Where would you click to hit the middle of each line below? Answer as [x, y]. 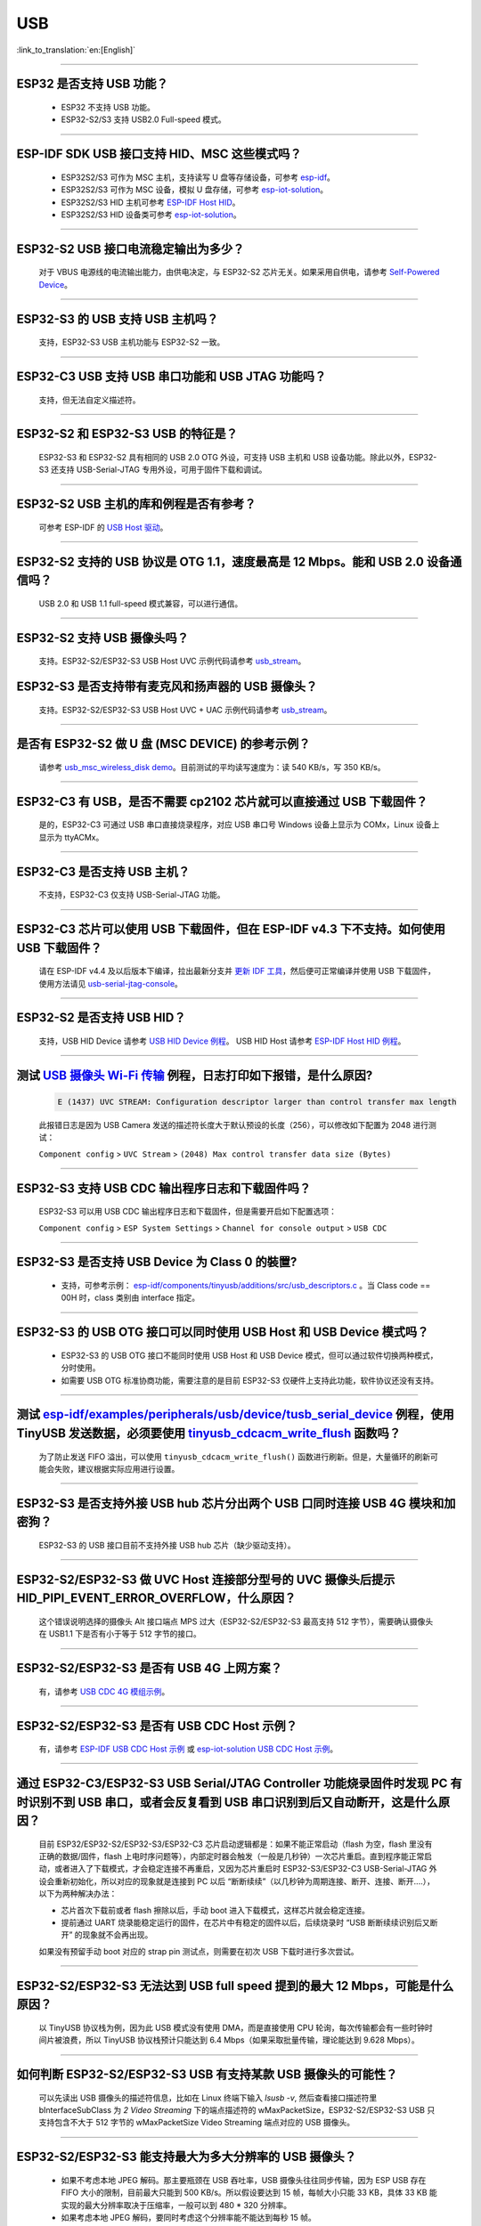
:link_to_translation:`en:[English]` [76, 50]
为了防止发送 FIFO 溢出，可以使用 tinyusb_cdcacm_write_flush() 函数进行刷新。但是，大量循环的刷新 [235, 1457]
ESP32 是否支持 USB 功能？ [92, 84]
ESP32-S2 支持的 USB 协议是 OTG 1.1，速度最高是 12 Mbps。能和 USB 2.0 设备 [233, 561]
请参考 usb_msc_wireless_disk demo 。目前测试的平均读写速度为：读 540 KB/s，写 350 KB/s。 [212, 767]
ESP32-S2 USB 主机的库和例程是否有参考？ [136, 504]
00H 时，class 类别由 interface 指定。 [130, 1298]
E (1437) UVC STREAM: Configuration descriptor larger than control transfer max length [257, 1101]
